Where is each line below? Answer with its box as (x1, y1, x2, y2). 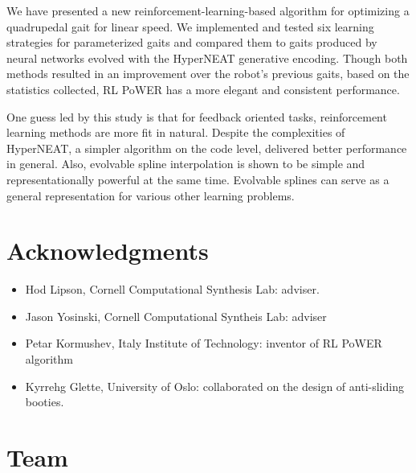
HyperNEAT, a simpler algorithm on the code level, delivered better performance (6, 139, 407, 156)
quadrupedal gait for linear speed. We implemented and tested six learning (6, 18, 374, 35)
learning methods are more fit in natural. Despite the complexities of (6, 124, 345, 141)
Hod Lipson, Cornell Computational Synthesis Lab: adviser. (25, 281, 320, 298)
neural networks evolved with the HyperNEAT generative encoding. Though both (6, 49, 408, 66)
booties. (25, 393, 64, 410)
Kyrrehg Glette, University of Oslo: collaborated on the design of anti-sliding (25, 377, 404, 394)
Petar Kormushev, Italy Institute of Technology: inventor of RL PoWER (25, 335, 382, 352)
